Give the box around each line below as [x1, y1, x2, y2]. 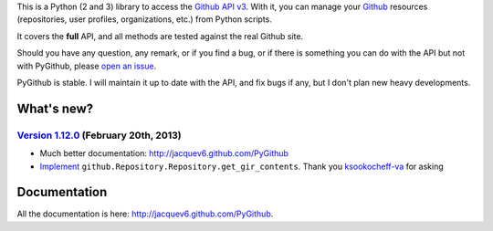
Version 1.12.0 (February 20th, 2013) [16, 129, 182, 142]
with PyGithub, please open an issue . [16, 60, 157, 71]
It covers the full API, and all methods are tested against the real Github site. [16, 30, 304, 41]
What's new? [16, 100, 94, 116]
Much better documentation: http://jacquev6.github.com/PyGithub [39, 148, 289, 159]
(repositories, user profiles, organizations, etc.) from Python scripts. [16, 14, 273, 25]
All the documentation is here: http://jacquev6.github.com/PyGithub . [16, 208, 274, 219]
